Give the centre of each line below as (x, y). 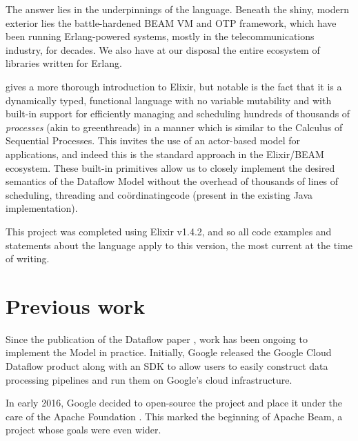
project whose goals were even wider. (83, 430)
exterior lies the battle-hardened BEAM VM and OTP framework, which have (171, 22)
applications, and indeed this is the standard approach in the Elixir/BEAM (165, 154)
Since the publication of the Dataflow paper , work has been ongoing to (157, 339)
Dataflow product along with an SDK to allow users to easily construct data (167, 366)
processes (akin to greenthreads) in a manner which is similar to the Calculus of (174, 127)
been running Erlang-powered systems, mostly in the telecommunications (160, 36)
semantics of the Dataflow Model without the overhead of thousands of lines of (172, 181)
